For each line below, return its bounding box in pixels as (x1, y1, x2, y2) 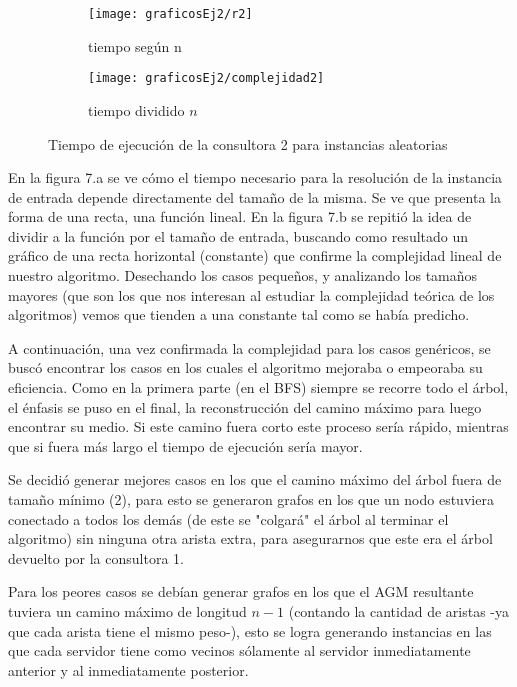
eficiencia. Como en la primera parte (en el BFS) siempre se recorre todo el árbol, (8, 377, 509, 398)
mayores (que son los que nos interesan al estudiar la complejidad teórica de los (8, 284, 495, 305)
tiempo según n (88, 35, 182, 56)
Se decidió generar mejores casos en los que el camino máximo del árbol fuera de (8, 469, 502, 490)
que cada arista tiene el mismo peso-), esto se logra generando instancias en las (8, 620, 492, 641)
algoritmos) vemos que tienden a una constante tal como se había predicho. (8, 304, 470, 325)
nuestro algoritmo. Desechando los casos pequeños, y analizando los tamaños (8, 265, 478, 286)
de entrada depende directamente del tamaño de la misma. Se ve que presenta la (8, 186, 501, 207)
